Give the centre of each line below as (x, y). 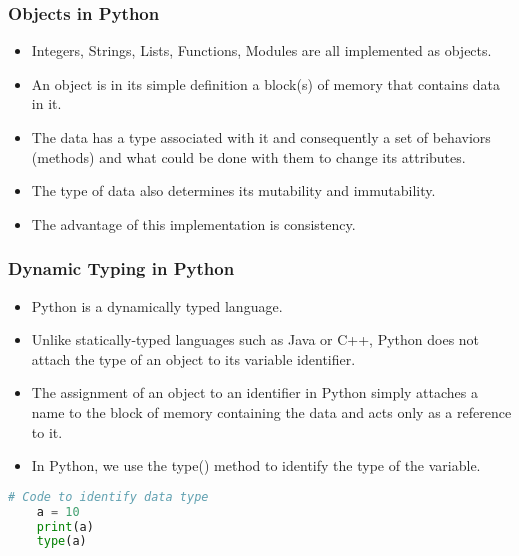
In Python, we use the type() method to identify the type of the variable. (256, 465)
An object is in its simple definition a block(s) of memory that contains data (266, 83)
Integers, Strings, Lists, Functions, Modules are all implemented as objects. (261, 50)
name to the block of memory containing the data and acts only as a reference (271, 411)
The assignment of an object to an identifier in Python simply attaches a (255, 392)
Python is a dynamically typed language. (157, 305)
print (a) (65, 526)
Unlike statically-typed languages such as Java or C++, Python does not (255, 339)
